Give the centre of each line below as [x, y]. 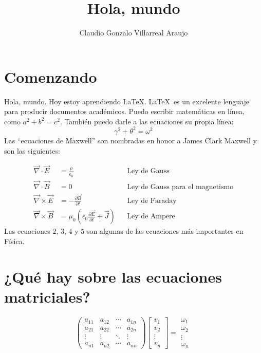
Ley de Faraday [152, 201]
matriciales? [47, 296]
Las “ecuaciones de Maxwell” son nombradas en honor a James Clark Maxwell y [130, 140]
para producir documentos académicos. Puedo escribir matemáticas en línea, [124, 111]
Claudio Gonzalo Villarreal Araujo [134, 33]
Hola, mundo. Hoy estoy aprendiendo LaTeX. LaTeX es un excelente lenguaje [127, 101]
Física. [14, 241]
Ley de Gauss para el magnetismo [180, 187]
